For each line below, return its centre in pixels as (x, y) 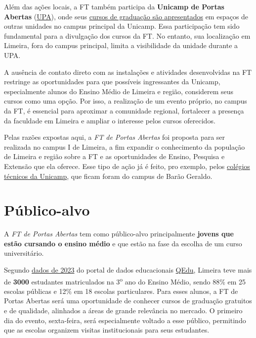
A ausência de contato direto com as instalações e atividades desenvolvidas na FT (128, 72)
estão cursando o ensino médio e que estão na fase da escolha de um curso (123, 243)
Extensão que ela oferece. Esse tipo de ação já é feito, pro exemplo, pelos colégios (127, 166)
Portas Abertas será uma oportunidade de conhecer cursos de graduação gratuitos (128, 301)
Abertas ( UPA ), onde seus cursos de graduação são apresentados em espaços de (126, 16)
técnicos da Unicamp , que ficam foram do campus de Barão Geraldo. (108, 176)
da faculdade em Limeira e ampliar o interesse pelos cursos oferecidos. (110, 120)
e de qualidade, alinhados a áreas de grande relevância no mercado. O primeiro (123, 310)
